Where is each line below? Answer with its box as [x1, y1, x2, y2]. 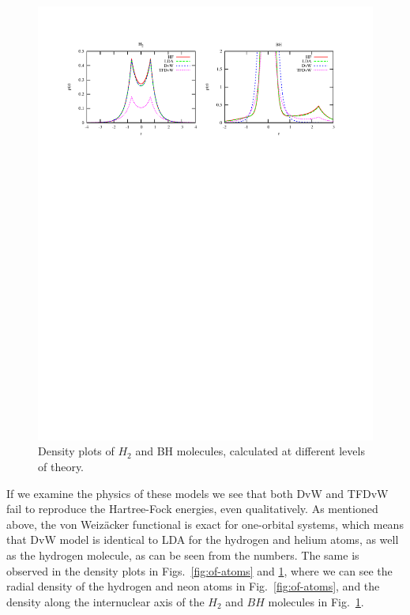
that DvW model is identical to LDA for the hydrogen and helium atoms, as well [6, 531, 399, 548]
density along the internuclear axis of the [6, 593, 205, 609]
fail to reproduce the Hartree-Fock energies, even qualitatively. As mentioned [6, 500, 378, 517]
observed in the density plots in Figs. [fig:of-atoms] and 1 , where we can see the [6, 562, 393, 579]
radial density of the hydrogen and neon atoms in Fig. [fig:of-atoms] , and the [6, 578, 380, 594]
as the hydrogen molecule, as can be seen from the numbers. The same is [6, 547, 359, 564]
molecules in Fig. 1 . [268, 593, 364, 609]
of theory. [38, 458, 85, 475]
